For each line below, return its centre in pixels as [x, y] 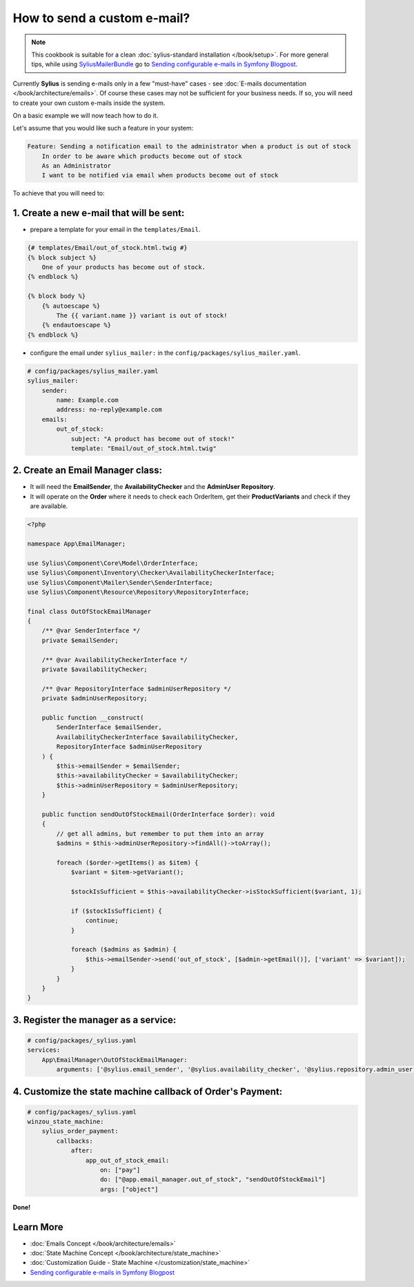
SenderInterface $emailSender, [109, 727]
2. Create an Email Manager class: [87, 471]
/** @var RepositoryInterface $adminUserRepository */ [136, 688]
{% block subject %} [62, 258]
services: [44, 1050]
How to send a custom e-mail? [101, 18]
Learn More [38, 1227]
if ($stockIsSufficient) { [116, 911]
